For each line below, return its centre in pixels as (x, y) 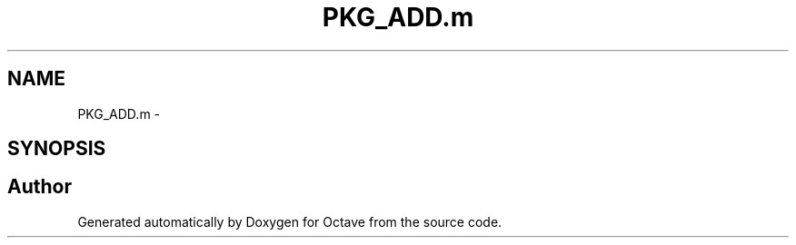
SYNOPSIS (57, 149)
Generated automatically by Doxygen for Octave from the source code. (290, 221)
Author (40, 187)
